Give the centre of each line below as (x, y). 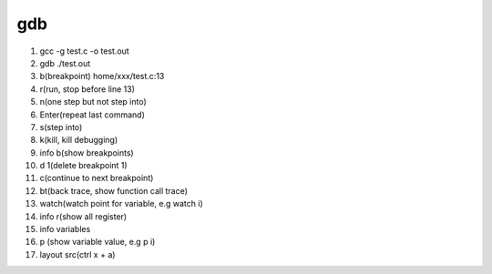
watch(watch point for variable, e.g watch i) (122, 204)
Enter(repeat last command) (92, 115)
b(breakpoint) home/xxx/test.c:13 (102, 76)
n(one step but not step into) (93, 102)
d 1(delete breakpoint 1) (83, 166)
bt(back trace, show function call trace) (114, 190)
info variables (65, 229)
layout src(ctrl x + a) (77, 254)
